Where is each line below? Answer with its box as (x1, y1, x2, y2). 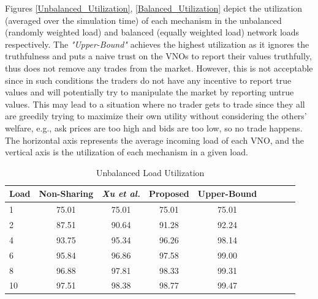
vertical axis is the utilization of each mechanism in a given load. (5, 146, 248, 158)
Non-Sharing (39, 187, 94, 200)
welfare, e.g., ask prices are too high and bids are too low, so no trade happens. (5, 121, 303, 134)
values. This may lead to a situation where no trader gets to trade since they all (5, 97, 305, 110)
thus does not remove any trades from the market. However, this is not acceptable (5, 61, 313, 74)
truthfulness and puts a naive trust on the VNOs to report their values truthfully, (5, 50, 312, 62)
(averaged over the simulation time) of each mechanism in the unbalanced (5, 13, 282, 26)
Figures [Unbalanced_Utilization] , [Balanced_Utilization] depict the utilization (5, 2, 303, 14)
